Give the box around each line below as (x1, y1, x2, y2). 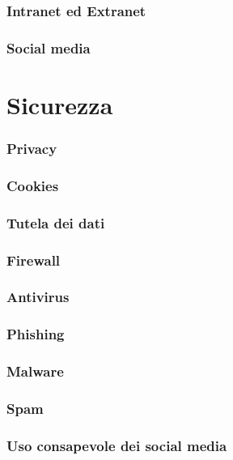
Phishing (6, 324, 65, 344)
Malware (6, 361, 64, 381)
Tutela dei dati (6, 212, 105, 232)
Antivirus (6, 287, 70, 307)
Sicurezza (6, 87, 113, 121)
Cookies (6, 175, 59, 195)
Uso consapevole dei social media (6, 435, 227, 455)
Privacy (6, 138, 57, 158)
